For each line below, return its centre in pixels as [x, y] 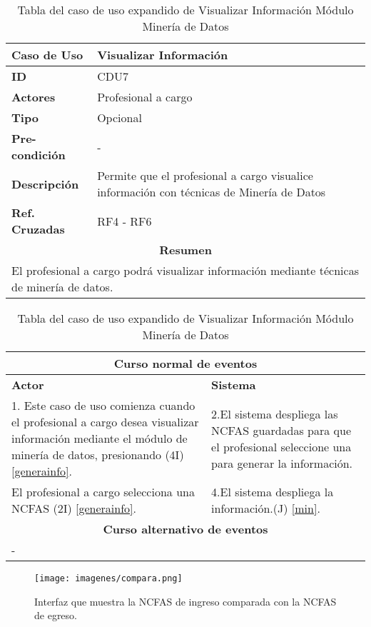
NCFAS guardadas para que [281, 430]
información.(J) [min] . [266, 508]
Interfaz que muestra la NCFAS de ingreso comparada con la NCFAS [185, 601]
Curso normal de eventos [185, 363]
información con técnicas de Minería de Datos [212, 192]
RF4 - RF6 [124, 221]
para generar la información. [282, 463]
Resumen [185, 250]
